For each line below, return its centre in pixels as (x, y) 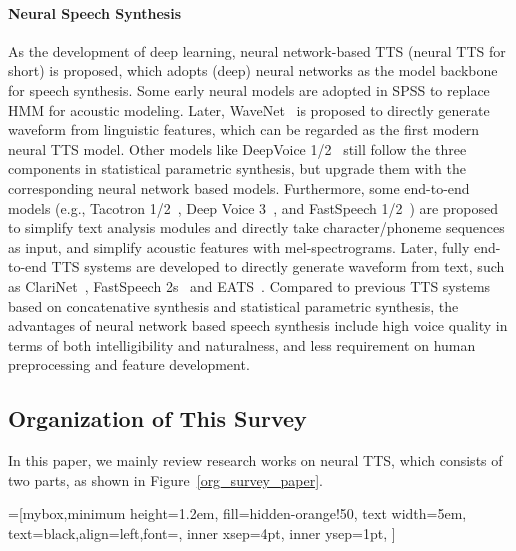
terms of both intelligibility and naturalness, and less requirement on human (242, 344)
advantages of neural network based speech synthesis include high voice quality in (258, 325)
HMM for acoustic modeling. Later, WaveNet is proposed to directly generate (249, 109)
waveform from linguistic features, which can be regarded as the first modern (244, 129)
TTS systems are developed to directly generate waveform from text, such (278, 266)
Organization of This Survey (157, 418)
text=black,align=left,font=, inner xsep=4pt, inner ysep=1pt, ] (202, 532)
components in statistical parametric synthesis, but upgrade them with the (237, 168)
